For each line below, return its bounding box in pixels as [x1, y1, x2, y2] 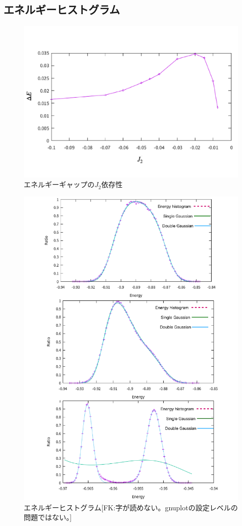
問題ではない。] [24, 512, 72, 522]
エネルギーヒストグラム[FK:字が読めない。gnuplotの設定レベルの [24, 502, 238, 512]
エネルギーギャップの [24, 179, 94, 190]
